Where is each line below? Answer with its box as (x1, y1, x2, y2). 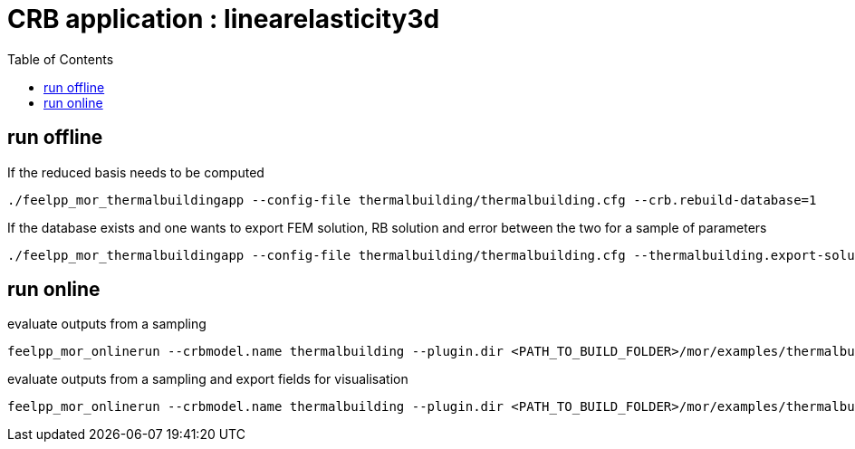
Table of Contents (7, 51, 114, 67)
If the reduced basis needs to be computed (7, 164, 264, 180)
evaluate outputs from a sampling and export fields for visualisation (7, 371, 408, 387)
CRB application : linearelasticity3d (7, 4, 440, 34)
